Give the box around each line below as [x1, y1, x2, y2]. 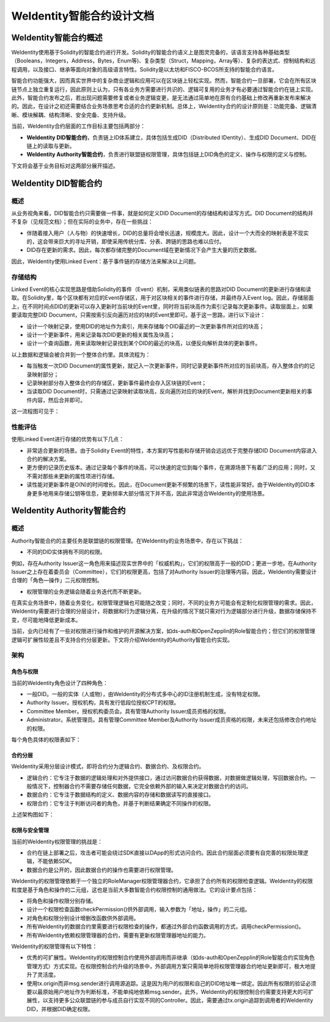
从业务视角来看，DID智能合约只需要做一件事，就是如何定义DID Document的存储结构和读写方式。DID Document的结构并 [11, 209, 313, 217]
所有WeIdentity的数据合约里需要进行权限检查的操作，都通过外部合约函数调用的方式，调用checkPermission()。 [26, 923, 305, 930]
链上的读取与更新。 [26, 142, 75, 149]
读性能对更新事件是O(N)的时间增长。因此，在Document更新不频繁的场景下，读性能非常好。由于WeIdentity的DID [26, 481, 310, 489]
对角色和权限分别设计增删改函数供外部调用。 [26, 914, 139, 922]
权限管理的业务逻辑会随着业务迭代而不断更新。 [26, 588, 145, 595]
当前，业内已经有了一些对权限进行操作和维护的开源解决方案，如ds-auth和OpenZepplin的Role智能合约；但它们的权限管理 [11, 628, 316, 635]
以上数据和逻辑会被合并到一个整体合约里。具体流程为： [11, 350, 151, 358]
